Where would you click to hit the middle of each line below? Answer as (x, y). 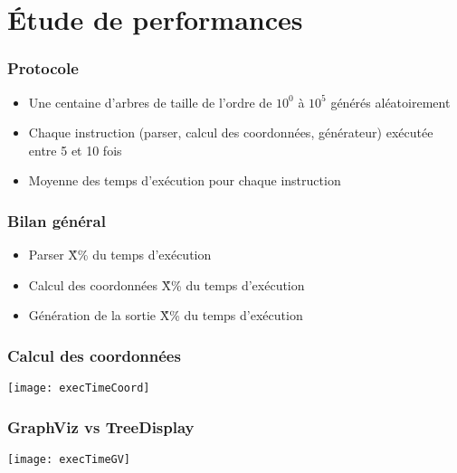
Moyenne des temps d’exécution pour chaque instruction (185, 180)
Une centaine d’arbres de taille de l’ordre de (150, 102)
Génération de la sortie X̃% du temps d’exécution (166, 315)
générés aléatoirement (390, 102)
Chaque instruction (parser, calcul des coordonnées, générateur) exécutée (231, 132)
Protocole (43, 68)
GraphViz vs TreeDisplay (101, 426)
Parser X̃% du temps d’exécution (120, 255)
